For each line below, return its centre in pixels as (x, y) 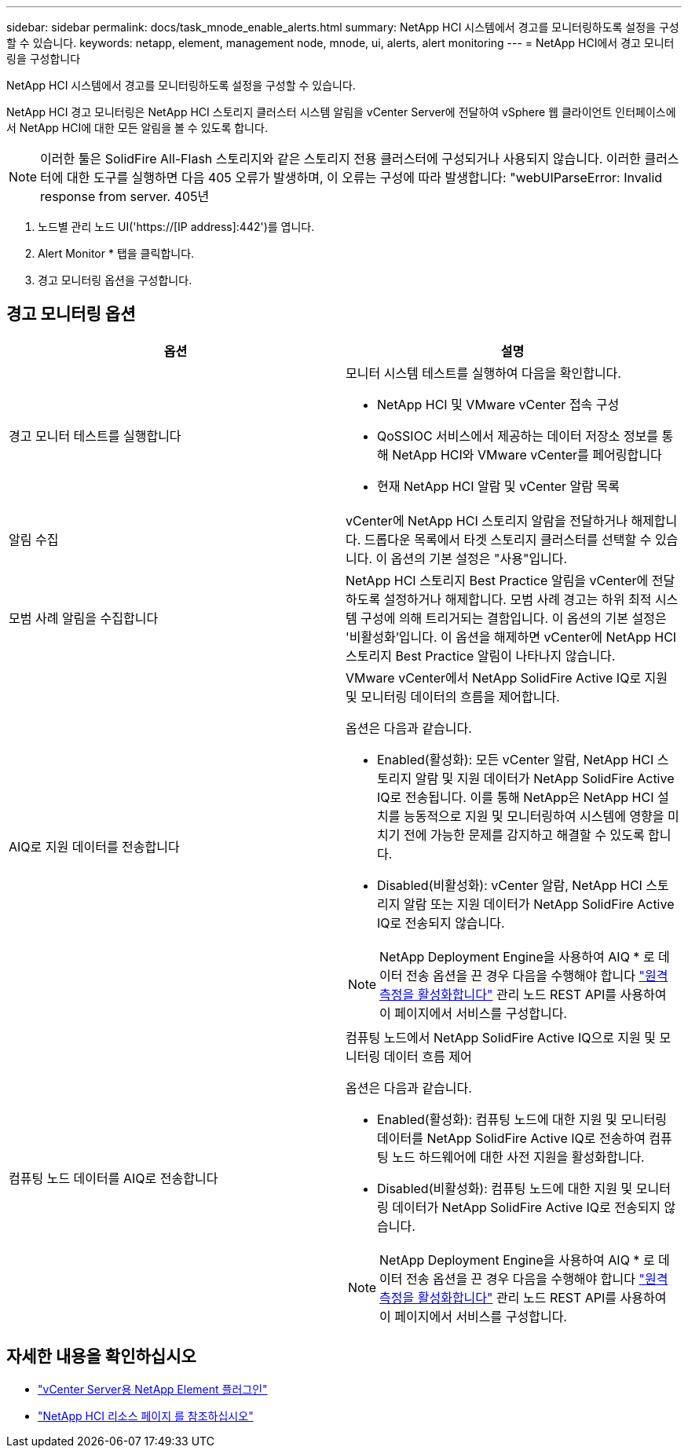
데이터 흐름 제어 (428, 1056)
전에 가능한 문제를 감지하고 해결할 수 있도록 (524, 835)
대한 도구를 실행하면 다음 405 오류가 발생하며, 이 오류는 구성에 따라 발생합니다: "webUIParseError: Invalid (365, 178)
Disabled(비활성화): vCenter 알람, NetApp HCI (510, 885)
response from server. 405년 (125, 196)
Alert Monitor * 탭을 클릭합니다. (116, 253)
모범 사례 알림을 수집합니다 (84, 618)
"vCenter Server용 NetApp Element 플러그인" (153, 1389)
